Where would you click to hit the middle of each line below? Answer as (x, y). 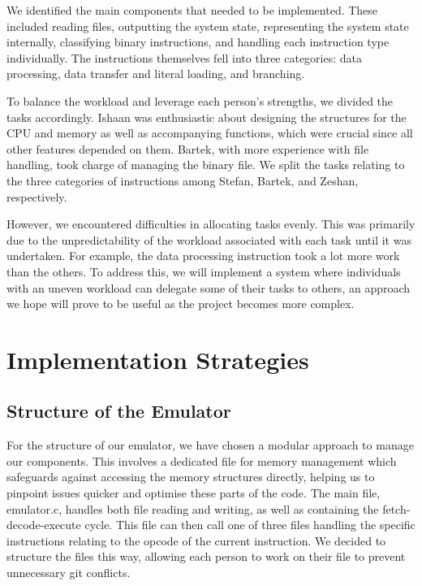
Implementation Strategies (158, 359)
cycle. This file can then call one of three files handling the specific (250, 525)
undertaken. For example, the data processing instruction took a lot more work (203, 256)
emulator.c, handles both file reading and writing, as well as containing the (193, 508)
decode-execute (44, 525)
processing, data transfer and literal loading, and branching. (156, 74)
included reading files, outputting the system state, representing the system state (208, 26)
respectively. (37, 196)
